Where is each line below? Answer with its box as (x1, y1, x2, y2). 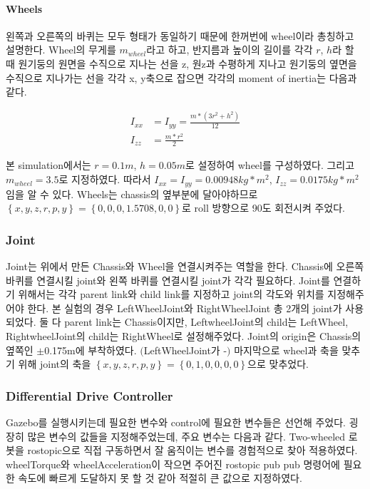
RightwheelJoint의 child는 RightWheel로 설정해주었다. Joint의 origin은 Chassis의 (6, 328, 361, 343)
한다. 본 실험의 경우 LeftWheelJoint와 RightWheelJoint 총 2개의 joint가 (27, 300, 342, 315)
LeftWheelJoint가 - (143, 342, 227, 357)
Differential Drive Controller (6, 386, 173, 404)
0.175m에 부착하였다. (44, 342, 137, 357)
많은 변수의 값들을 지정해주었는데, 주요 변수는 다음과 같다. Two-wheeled (27, 428, 346, 443)
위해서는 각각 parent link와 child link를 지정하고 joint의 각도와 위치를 (18, 287, 324, 302)
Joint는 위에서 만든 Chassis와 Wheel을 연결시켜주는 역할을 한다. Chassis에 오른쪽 (6, 258, 364, 273)
